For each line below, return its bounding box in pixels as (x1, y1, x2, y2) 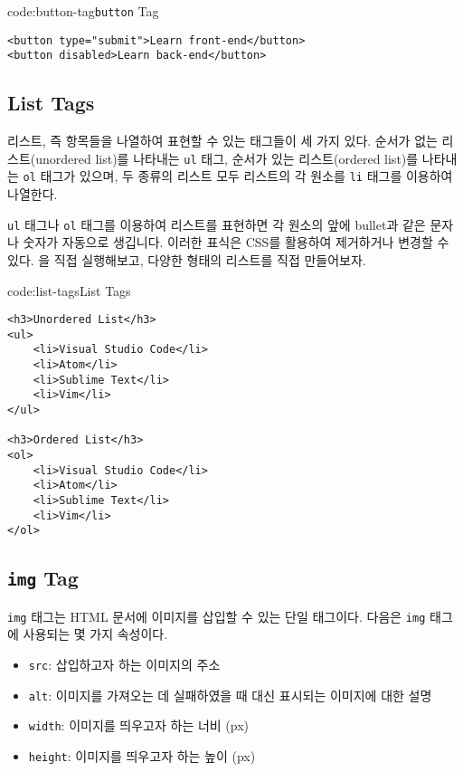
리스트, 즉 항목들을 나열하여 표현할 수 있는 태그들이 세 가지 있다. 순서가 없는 (7, 131, 438, 150)
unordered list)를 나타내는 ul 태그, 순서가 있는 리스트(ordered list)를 (35, 148, 419, 167)
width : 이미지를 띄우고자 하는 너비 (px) (28, 716, 250, 735)
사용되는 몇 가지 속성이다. (23, 624, 168, 643)
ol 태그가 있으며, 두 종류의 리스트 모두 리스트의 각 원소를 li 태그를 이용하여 (23, 167, 453, 186)
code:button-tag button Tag (7, 2, 159, 20)
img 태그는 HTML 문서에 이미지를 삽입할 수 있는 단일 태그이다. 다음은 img (7, 606, 426, 625)
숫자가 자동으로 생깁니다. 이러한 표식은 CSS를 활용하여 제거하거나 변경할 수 (23, 233, 449, 252)
